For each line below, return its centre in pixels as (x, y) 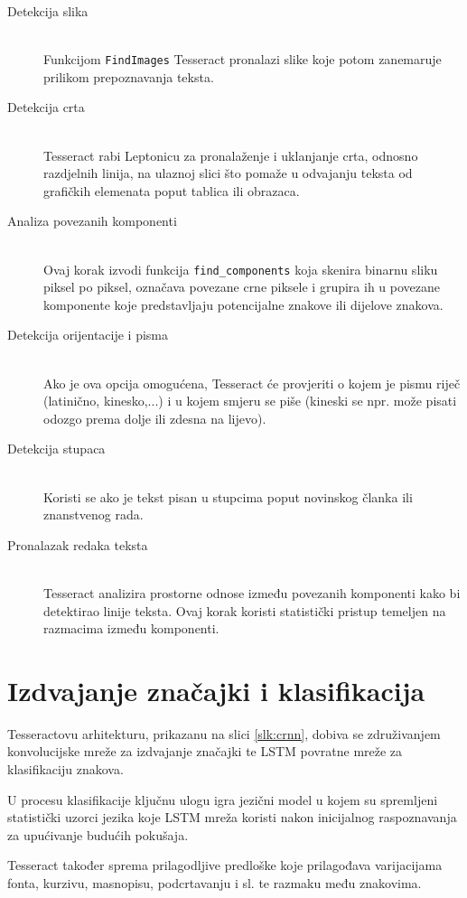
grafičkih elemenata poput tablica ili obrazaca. (172, 190)
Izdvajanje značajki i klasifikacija (216, 690)
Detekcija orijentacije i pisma (88, 335)
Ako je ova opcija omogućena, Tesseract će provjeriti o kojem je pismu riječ (252, 383)
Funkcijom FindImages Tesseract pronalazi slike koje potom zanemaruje (243, 59)
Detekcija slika (48, 11)
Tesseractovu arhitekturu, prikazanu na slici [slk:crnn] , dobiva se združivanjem (224, 733)
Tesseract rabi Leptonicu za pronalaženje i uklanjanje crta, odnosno (231, 155)
